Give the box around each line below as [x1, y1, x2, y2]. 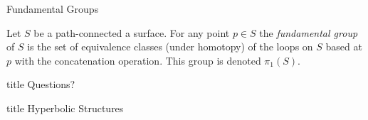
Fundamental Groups [6, 1, 99, 16]
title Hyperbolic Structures [6, 100, 124, 115]
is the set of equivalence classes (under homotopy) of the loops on [27, 39, 313, 54]
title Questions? [6, 77, 75, 92]
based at [325, 39, 362, 54]
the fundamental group [259, 25, 358, 40]
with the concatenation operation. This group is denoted [14, 53, 261, 67]
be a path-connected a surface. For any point [33, 25, 230, 40]
